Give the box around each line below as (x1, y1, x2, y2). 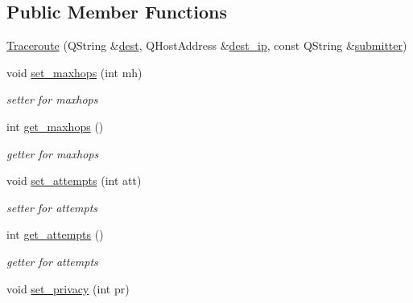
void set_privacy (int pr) (6, 280, 130, 297)
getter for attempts (6, 252, 98, 269)
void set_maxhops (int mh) (6, 63, 142, 80)
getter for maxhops (6, 145, 99, 162)
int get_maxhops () (6, 117, 104, 134)
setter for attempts (6, 199, 98, 215)
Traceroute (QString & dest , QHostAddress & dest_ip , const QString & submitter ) (6, 37, 407, 54)
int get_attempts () (6, 226, 104, 243)
